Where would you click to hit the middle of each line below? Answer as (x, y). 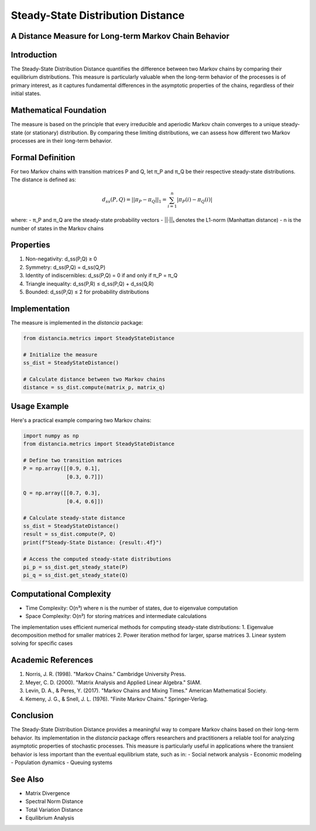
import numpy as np (51, 435)
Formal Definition (43, 158)
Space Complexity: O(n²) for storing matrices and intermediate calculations (116, 616)
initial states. (26, 93)
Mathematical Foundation (59, 111)
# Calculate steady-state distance (74, 518)
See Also (27, 779)
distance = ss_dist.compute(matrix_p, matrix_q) (94, 388)
